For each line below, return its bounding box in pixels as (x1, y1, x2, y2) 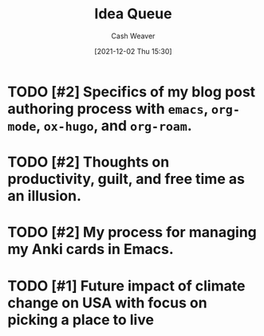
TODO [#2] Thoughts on (7, 153, 170, 171)
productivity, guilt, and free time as (7, 170, 245, 188)
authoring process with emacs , (7, 100, 209, 118)
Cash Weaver (111, 31, 156, 41)
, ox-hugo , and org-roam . (36, 116, 192, 135)
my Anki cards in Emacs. (7, 240, 175, 259)
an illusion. (7, 187, 81, 205)
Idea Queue (94, 5, 172, 23)
